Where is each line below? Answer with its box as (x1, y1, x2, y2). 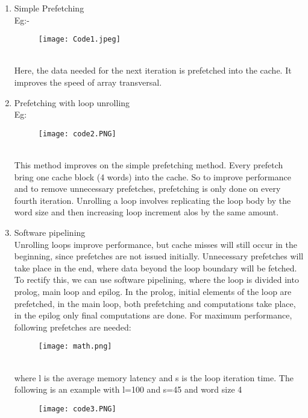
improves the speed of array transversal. (14, 76, 162, 89)
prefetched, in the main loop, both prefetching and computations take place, (14, 297, 296, 309)
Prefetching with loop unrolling (14, 96, 130, 109)
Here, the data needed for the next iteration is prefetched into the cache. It (14, 64, 292, 77)
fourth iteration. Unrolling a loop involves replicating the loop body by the (14, 194, 291, 206)
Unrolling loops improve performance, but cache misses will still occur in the (14, 238, 297, 250)
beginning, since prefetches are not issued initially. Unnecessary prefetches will (14, 250, 304, 262)
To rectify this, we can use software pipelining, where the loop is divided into (14, 273, 299, 286)
